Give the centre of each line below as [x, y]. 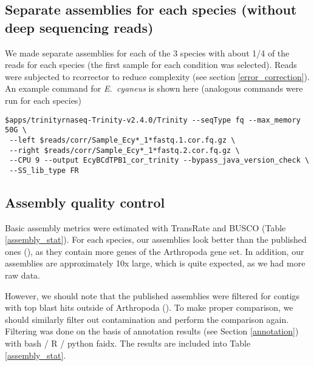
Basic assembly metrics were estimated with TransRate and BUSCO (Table [145, 227]
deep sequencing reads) [79, 27]
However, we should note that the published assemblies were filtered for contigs [152, 295]
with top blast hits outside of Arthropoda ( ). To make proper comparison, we [149, 307]
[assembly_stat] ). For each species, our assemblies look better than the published [156, 239]
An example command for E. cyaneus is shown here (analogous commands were [154, 88]
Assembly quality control [85, 202]
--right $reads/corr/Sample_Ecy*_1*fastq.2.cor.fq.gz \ [125, 150]
